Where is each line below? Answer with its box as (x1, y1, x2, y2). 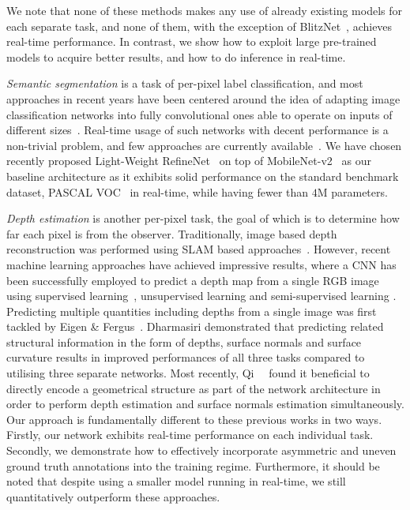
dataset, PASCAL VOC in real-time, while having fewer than (6, 183, 309, 200)
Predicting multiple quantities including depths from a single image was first (6, 302, 377, 319)
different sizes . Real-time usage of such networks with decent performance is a (6, 122, 389, 138)
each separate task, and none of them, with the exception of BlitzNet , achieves (6, 17, 393, 34)
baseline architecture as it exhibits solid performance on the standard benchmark (6, 167, 399, 184)
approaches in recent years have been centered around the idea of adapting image (6, 90, 401, 107)
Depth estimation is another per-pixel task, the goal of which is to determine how (6, 210, 400, 227)
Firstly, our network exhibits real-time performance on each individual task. (6, 426, 374, 443)
